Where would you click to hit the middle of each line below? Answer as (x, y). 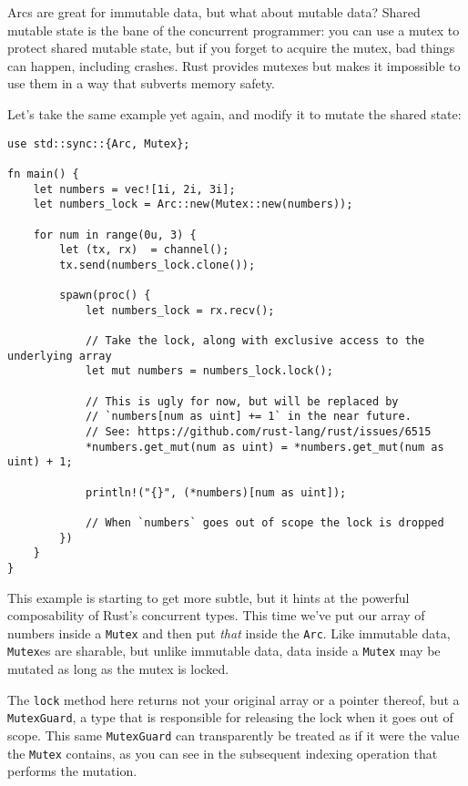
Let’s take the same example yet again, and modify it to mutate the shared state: (234, 113)
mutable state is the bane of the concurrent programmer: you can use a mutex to (234, 30)
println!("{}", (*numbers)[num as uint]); (216, 492)
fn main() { (43, 174)
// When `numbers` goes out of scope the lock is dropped (265, 522)
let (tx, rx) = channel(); (144, 250)
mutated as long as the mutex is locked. (118, 669)
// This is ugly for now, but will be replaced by (242, 401)
